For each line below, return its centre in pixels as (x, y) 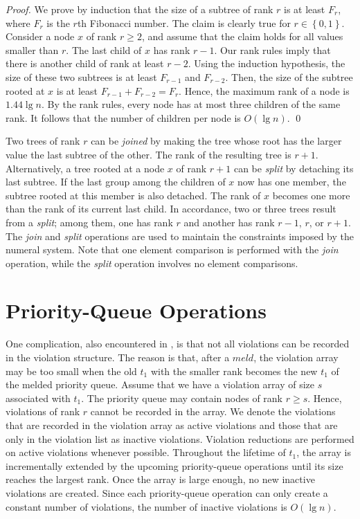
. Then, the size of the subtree (289, 76)
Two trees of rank (43, 141)
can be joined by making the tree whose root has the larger (216, 141)
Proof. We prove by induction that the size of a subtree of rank (139, 9)
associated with (38, 398)
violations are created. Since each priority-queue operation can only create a (167, 492)
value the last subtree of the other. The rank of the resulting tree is (148, 154)
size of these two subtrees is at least (81, 76)
